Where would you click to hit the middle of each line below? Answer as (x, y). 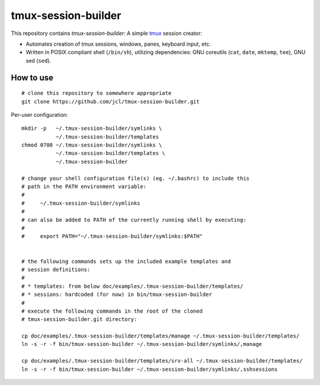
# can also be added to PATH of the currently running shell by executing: (134, 220)
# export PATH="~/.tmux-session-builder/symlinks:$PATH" (112, 236)
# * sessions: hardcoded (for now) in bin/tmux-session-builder (117, 295)
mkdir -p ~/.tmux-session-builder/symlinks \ (92, 128)
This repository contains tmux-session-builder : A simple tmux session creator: (107, 33)
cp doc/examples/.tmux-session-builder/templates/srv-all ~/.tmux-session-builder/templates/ (162, 361)
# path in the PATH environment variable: (84, 187)
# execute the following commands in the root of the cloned (112, 311)
